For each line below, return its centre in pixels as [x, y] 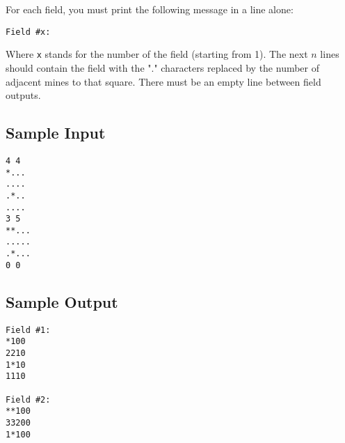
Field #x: [28, 32]
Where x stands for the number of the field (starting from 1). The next [157, 54]
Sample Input [56, 133]
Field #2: [28, 399]
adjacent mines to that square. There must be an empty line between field [163, 81]
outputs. [23, 95]
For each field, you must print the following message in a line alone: [150, 9]
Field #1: [28, 330]
